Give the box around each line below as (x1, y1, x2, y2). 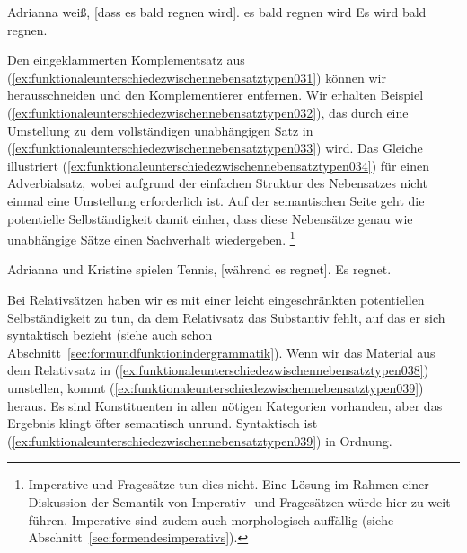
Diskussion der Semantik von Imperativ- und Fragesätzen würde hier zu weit (28, 492, 451, 511)
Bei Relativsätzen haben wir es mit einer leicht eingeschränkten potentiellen (7, 290, 425, 308)
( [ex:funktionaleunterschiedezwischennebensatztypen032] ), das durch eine (7, 103, 409, 121)
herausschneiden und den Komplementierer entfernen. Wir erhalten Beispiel (7, 85, 424, 104)
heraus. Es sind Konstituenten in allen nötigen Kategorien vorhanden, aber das (7, 396, 443, 415)
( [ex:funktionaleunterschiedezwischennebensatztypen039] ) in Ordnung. (7, 431, 392, 450)
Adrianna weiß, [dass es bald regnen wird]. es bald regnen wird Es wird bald (7, 3, 427, 21)
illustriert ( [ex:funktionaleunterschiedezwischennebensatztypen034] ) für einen (7, 156, 429, 174)
